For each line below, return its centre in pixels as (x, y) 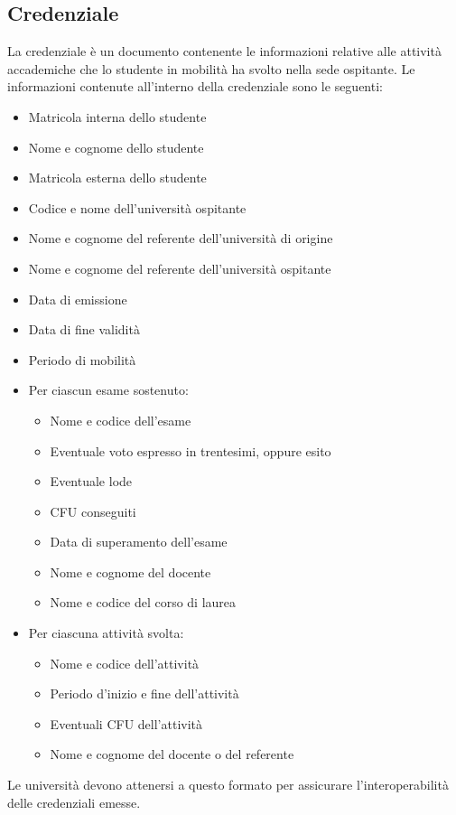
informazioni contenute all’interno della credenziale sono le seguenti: (195, 86)
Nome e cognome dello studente (116, 147)
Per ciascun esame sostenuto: (108, 390)
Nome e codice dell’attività (125, 663)
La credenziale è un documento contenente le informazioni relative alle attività (224, 51)
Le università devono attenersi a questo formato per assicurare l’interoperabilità (228, 785)
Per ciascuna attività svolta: (106, 633)
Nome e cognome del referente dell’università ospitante (180, 268)
